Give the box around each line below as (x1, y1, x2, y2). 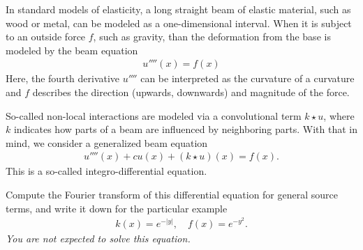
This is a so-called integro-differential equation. (6, 164, 207, 178)
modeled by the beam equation (6, 42, 138, 57)
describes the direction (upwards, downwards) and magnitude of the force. (32, 85, 350, 99)
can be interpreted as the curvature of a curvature (140, 71, 355, 86)
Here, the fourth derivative (6, 71, 120, 86)
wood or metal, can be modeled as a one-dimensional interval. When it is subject (6, 15, 352, 30)
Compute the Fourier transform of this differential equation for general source (6, 187, 338, 201)
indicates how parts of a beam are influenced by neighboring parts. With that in (13, 122, 357, 136)
